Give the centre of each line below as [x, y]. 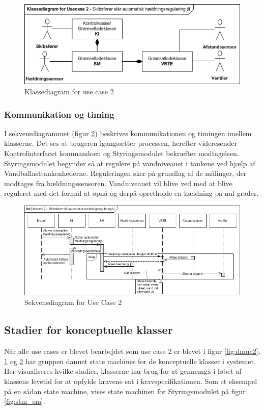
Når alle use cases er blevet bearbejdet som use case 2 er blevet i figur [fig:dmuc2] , [132, 351]
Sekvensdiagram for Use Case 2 [73, 302]
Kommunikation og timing [59, 114]
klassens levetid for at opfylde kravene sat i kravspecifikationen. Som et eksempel [131, 381]
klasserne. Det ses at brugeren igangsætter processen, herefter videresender [121, 143]
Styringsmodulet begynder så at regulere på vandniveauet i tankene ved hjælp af [130, 163]
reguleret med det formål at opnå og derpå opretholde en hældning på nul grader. [131, 193]
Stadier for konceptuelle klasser [89, 330]
